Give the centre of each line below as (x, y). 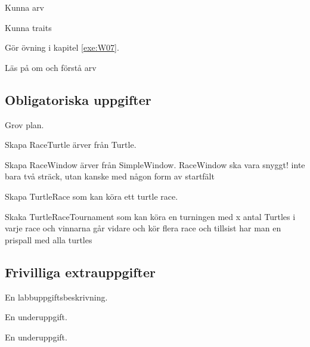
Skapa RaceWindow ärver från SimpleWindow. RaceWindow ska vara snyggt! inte (155, 164)
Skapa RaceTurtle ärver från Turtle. (71, 145)
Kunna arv (24, 7)
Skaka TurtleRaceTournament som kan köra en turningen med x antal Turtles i (150, 216)
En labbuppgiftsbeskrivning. (56, 297)
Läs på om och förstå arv (51, 67)
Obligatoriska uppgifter (78, 99)
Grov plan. (24, 124)
